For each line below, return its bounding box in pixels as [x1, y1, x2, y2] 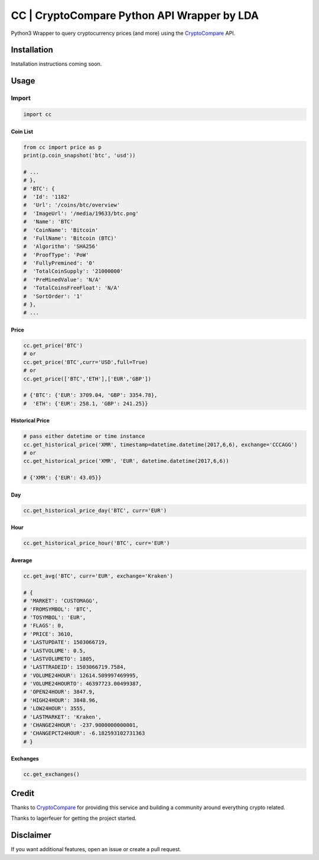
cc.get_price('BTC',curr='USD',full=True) [23, 359, 148, 365]
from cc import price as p [23, 144, 102, 150]
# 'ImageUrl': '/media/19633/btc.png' [23, 210, 139, 217]
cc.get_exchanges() [23, 771, 80, 778]
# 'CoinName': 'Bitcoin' [23, 227, 99, 233]
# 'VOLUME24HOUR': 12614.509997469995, [23, 672, 139, 679]
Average [11, 557, 32, 563]
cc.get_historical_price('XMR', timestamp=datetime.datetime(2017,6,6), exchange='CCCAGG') [23, 441, 298, 448]
